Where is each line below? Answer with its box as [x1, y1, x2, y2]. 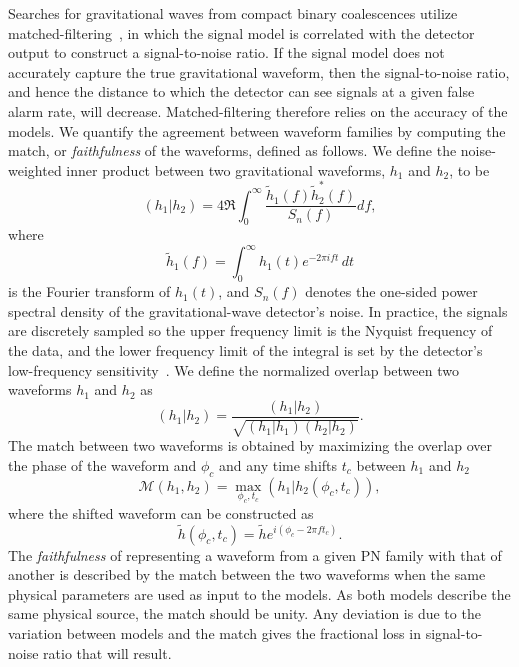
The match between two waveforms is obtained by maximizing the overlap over [8, 435, 492, 456]
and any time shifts [219, 454, 338, 475]
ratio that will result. [43, 642, 172, 663]
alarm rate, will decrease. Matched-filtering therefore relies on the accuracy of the [8, 100, 508, 121]
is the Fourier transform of [8, 281, 171, 302]
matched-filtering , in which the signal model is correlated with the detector [8, 22, 475, 43]
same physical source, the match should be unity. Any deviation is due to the [8, 603, 481, 624]
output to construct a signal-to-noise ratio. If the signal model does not [8, 42, 445, 63]
